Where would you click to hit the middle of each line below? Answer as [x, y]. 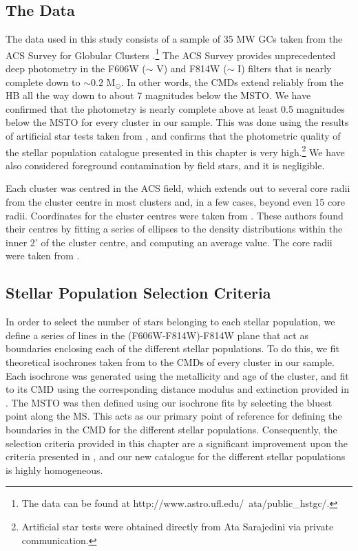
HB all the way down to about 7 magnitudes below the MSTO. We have [158, 95]
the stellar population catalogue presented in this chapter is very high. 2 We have [175, 151]
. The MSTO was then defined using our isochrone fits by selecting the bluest [169, 402]
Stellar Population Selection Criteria [138, 293]
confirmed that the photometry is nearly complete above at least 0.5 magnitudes [175, 108]
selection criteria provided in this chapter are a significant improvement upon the [177, 443]
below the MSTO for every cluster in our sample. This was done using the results [177, 122]
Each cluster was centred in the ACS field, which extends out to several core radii [178, 188]
